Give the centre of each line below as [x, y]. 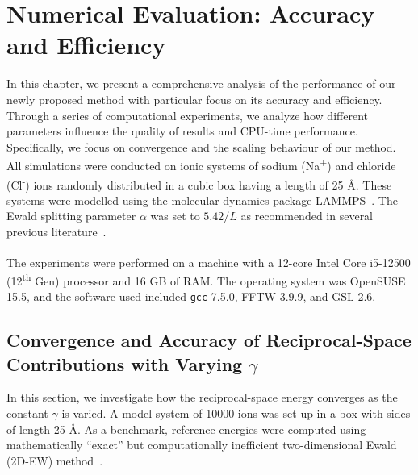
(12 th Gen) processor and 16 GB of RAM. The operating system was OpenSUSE [206, 279]
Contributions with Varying [125, 363]
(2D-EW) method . [55, 460]
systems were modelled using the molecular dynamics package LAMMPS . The [202, 200]
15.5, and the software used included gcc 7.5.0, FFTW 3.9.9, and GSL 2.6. [191, 296]
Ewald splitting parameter [71, 216]
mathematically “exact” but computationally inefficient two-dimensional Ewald [202, 445]
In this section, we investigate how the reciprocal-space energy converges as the [202, 397]
